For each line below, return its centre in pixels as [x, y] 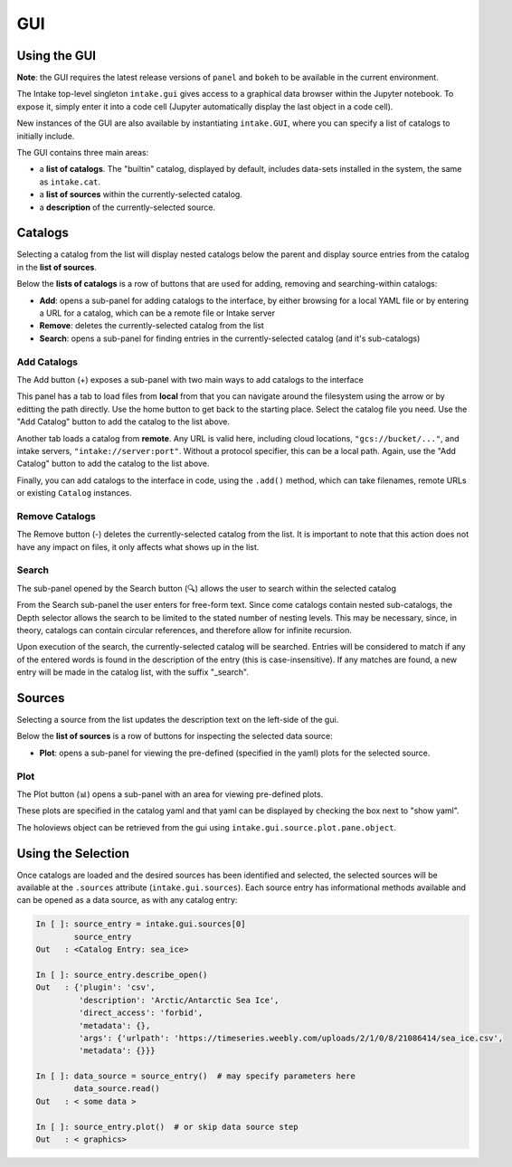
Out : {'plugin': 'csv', [95, 987]
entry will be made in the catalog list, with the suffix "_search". [133, 672]
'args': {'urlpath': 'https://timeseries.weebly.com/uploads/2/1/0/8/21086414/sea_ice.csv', [291, 1038]
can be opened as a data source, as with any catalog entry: [127, 900]
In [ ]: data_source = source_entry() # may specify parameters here [196, 1076]
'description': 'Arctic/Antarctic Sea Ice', [179, 1000]
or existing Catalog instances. [75, 493]
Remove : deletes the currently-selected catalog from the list [152, 326]
